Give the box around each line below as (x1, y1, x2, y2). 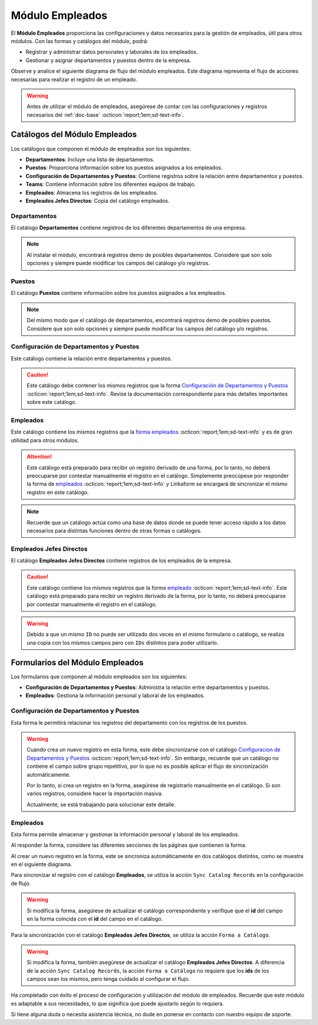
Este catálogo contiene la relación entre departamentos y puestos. (11, 354, 173, 362)
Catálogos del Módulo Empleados (11, 130, 137, 140)
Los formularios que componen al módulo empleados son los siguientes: (11, 673, 187, 680)
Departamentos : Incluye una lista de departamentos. (25, 156, 155, 163)
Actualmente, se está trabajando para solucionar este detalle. (26, 801, 176, 808)
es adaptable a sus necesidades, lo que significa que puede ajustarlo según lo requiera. (11, 1000, 224, 1007)
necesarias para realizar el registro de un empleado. (11, 75, 138, 83)
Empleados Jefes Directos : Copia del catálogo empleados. (25, 197, 170, 204)
